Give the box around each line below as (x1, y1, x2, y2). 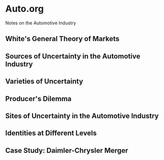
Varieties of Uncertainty (5, 77, 84, 86)
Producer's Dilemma (5, 94, 72, 103)
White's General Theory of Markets (5, 35, 120, 43)
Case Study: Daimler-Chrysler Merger (5, 146, 128, 155)
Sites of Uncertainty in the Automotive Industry (5, 111, 159, 120)
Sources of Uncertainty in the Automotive (5, 52, 141, 60)
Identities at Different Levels (5, 129, 97, 138)
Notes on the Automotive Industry (5, 20, 76, 26)
